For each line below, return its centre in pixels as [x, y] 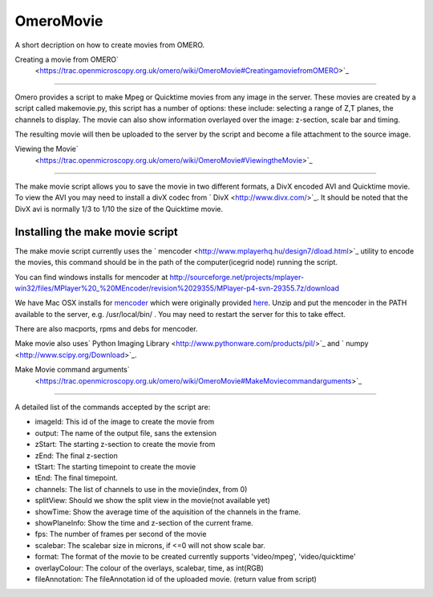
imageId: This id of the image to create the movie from [125, 422]
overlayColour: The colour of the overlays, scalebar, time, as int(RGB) [149, 568]
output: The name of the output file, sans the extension [125, 433]
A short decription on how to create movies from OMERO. [110, 45]
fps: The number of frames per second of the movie [121, 534]
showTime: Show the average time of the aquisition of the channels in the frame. [168, 512]
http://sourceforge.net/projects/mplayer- [237, 277]
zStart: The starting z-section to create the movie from [125, 445]
